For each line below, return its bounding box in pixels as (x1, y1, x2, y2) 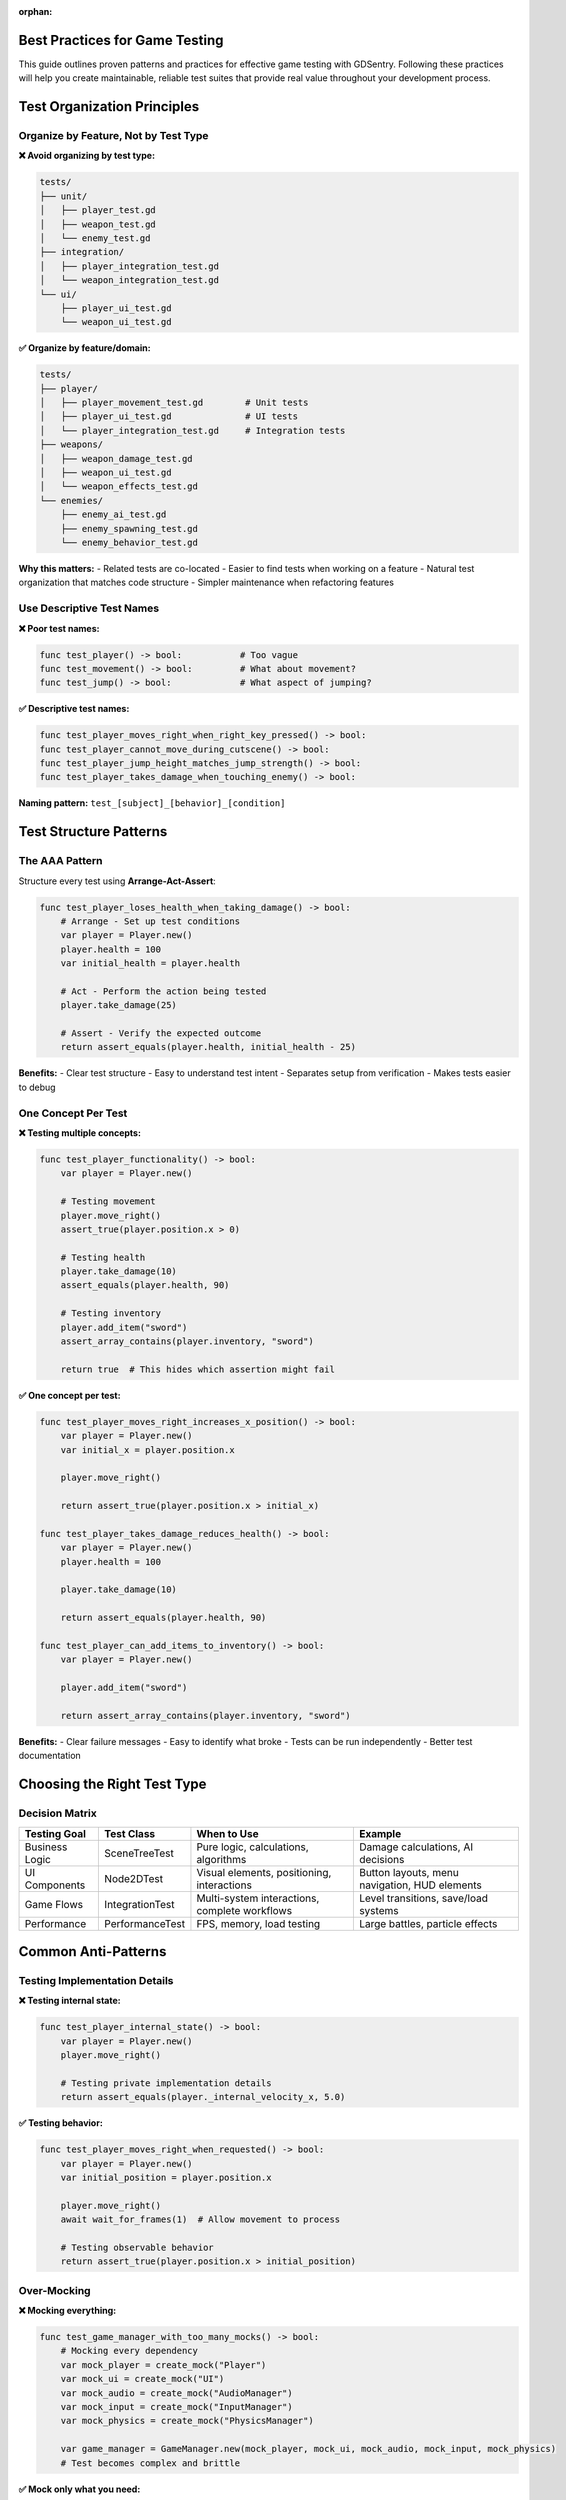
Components (24, 1878, 86, 1892)
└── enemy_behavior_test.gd (60, 537, 199, 548)
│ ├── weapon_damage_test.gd (39, 453, 194, 464)
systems (358, 1903, 399, 1917)
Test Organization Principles (18, 98, 200, 115)
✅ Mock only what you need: (18, 2483, 141, 2495)
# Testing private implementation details (60, 2077, 272, 2089)
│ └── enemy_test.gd (39, 233, 151, 244)
